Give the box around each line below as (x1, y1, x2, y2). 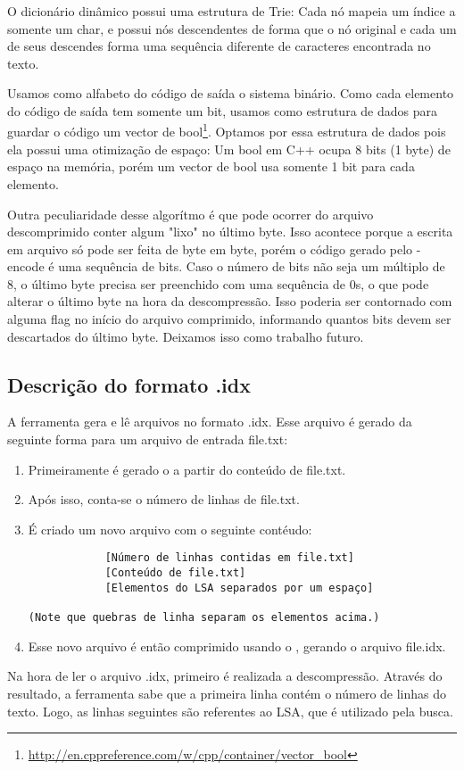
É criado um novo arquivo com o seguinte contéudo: (28, 519, 312, 538)
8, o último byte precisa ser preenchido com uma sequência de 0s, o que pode (7, 274, 429, 293)
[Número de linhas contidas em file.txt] (104, 551, 354, 565)
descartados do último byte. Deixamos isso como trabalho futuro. (7, 327, 364, 345)
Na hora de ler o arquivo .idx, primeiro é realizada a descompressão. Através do (7, 667, 443, 685)
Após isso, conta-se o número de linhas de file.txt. (28, 490, 300, 509)
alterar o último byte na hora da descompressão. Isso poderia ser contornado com (7, 292, 452, 310)
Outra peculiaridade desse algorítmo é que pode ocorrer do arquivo (7, 204, 374, 223)
